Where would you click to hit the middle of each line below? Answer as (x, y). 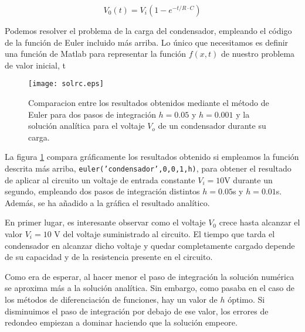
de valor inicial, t (35, 65)
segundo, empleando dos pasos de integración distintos (102, 191)
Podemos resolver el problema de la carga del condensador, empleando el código (148, 30)
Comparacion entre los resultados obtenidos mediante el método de (149, 103)
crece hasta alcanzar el (260, 222)
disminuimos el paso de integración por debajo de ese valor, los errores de (137, 311)
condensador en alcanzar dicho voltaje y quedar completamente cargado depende (150, 245)
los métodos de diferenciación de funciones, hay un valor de (111, 299)
